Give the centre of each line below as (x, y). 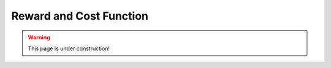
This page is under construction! (69, 48)
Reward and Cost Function (80, 16)
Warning (39, 37)
